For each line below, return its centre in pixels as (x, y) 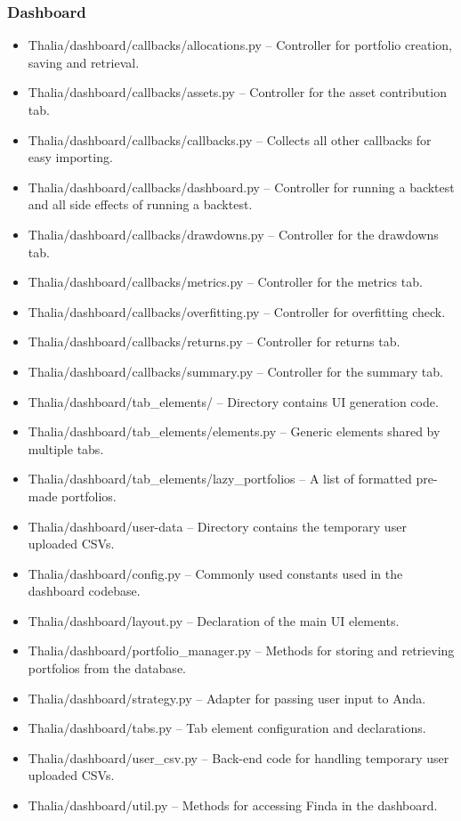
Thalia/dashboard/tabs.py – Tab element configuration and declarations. (227, 728)
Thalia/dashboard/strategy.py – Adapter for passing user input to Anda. (227, 698)
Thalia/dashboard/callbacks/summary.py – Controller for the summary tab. (235, 371)
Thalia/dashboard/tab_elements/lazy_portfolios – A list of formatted (220, 479)
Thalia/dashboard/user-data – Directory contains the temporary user (217, 526)
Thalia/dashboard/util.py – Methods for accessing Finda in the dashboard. (233, 805)
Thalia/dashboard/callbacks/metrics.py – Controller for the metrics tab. (225, 282)
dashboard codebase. (84, 591)
